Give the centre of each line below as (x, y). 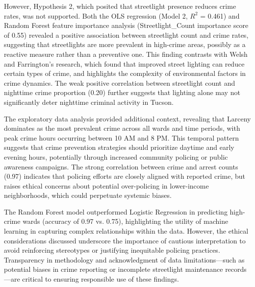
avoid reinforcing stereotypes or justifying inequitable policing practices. (112, 250)
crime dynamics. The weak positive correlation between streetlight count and (120, 83)
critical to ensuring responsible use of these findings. (101, 279)
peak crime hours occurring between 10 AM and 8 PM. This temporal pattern (121, 137)
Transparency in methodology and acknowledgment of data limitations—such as (124, 259)
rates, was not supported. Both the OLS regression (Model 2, (96, 15)
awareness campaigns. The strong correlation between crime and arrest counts (121, 166)
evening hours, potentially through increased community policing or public (116, 156)
